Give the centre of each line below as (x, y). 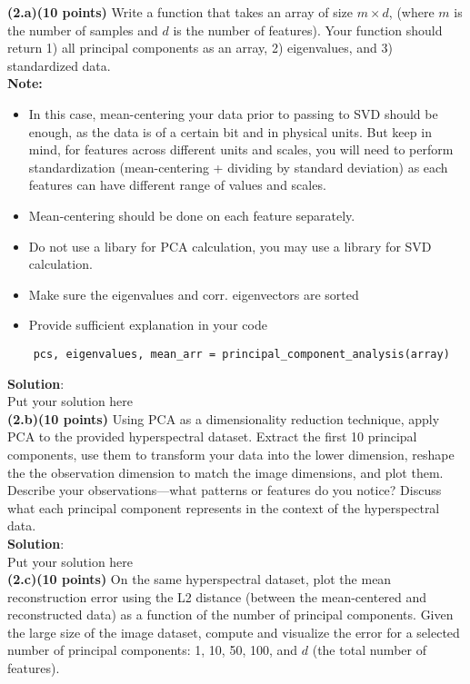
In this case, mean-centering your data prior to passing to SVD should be (233, 113)
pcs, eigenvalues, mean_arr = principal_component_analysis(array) (241, 354)
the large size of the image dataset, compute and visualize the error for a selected (234, 632)
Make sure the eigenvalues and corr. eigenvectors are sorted (194, 294)
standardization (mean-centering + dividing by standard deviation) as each (238, 167)
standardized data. (59, 65)
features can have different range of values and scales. (177, 185)
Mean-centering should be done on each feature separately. (192, 215)
